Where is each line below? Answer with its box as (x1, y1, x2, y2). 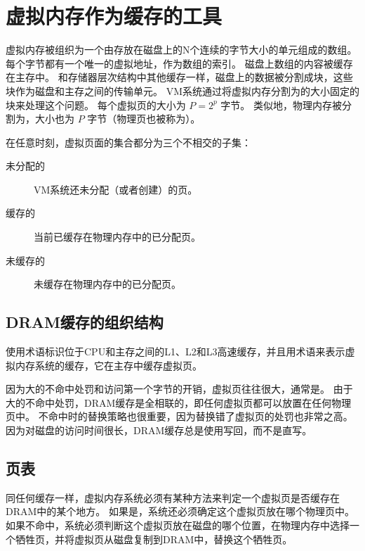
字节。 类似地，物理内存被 (220, 97, 343, 112)
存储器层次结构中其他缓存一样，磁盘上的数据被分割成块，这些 (67, 70, 353, 84)
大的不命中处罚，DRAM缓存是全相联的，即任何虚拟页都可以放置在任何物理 (6, 395, 352, 410)
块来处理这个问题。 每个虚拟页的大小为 (6, 97, 186, 112)
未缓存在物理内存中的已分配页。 (34, 277, 181, 291)
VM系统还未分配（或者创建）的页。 (34, 182, 198, 196)
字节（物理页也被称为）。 (87, 111, 201, 126)
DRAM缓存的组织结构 (6, 311, 164, 333)
